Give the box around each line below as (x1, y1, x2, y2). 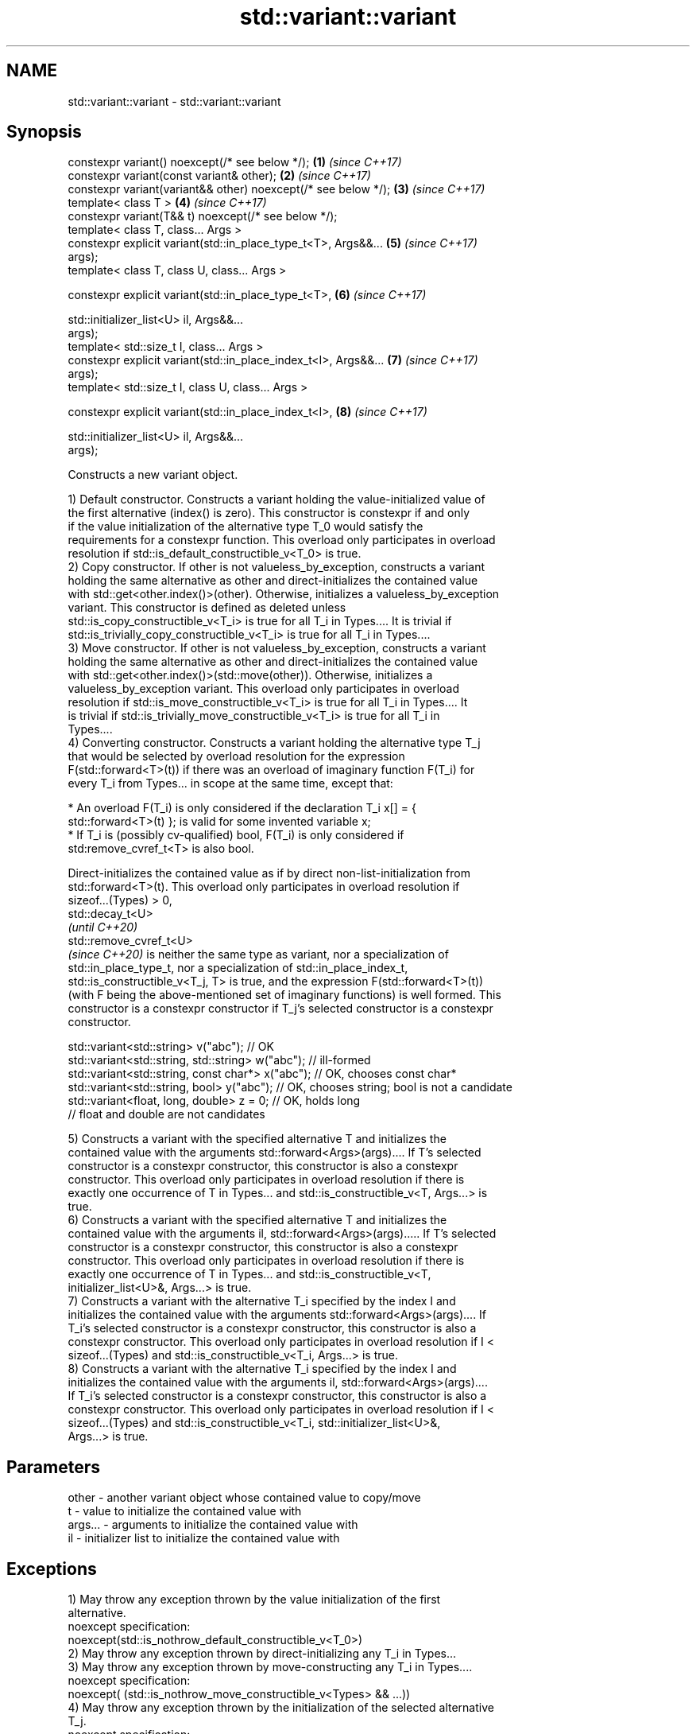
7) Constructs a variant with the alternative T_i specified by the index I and (68, 1294, 456, 1308)
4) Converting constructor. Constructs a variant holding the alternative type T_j (68, 736, 481, 750)
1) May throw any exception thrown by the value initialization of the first (68, 1592, 441, 1607)
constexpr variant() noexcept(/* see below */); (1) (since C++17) (68, 155, 402, 169)
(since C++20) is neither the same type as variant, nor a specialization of (68, 947, 449, 962)
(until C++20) (68, 920, 138, 935)
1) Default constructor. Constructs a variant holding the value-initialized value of (68, 492, 485, 507)
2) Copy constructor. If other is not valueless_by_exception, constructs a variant (68, 560, 485, 574)
